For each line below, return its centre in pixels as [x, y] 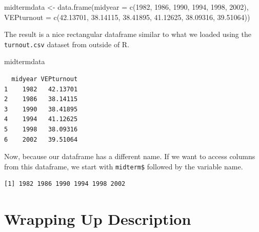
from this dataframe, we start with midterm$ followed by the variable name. [124, 166]
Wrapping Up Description [98, 219]
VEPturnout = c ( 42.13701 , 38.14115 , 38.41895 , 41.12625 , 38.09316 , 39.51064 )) [127, 17]
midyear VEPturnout [45, 79]
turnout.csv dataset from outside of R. [67, 44]
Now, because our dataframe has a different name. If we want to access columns [130, 156]
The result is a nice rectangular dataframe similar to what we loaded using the [128, 34]
